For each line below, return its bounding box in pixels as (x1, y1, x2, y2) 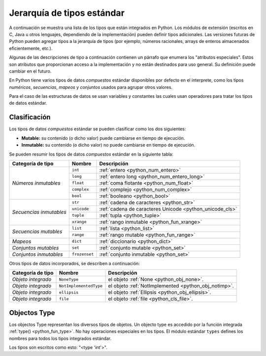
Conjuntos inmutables (12, 251, 63, 258)
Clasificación (9, 113, 51, 121)
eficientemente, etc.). (9, 45, 53, 51)
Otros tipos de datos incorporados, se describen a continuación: (9, 260, 140, 266)
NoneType (59, 277, 79, 282)
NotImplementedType (59, 283, 103, 288)
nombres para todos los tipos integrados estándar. (9, 335, 112, 341)
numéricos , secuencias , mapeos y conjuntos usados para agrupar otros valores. (9, 84, 172, 90)
